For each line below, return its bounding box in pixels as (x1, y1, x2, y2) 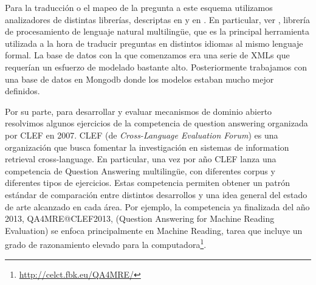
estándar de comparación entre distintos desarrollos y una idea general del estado (5, 188, 307, 201)
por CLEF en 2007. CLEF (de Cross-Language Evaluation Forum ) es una (5, 128, 278, 141)
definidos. (5, 84, 40, 97)
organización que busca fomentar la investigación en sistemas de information (5, 140, 289, 153)
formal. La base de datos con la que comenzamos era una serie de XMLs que (5, 49, 290, 61)
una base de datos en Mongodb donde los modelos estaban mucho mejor (5, 72, 274, 85)
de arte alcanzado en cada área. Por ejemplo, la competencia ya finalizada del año (5, 200, 310, 213)
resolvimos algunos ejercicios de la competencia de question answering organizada (5, 117, 308, 129)
